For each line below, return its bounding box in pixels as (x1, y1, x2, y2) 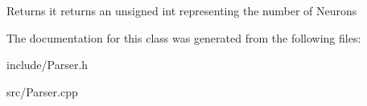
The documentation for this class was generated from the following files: (6, 29, 361, 46)
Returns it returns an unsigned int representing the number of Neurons (6, 2, 357, 18)
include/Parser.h (6, 56, 89, 73)
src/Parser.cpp (6, 83, 78, 100)
